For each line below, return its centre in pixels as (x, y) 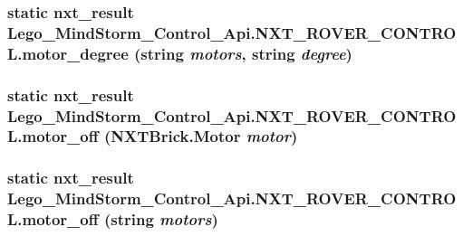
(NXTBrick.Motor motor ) (201, 136)
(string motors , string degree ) (243, 53)
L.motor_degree (68, 53)
